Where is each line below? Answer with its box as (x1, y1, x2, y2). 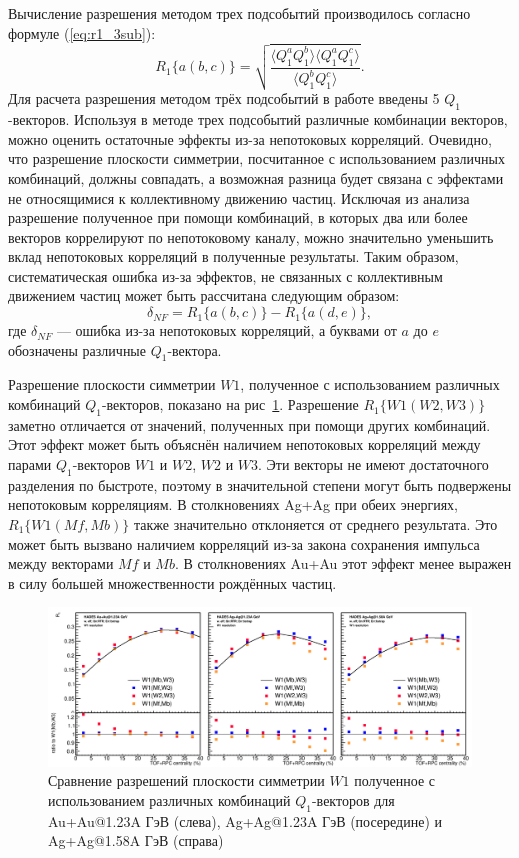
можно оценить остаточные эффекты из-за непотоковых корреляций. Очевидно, (8, 128, 492, 149)
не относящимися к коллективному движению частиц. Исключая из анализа (8, 187, 470, 208)
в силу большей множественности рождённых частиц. (8, 572, 337, 593)
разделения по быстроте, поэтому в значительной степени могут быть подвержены (8, 474, 512, 495)
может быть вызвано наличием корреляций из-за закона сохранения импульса (8, 533, 480, 554)
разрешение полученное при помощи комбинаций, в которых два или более (8, 207, 468, 228)
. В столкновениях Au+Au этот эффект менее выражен (174, 553, 512, 574)
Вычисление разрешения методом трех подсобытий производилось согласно (8, 3, 471, 23)
